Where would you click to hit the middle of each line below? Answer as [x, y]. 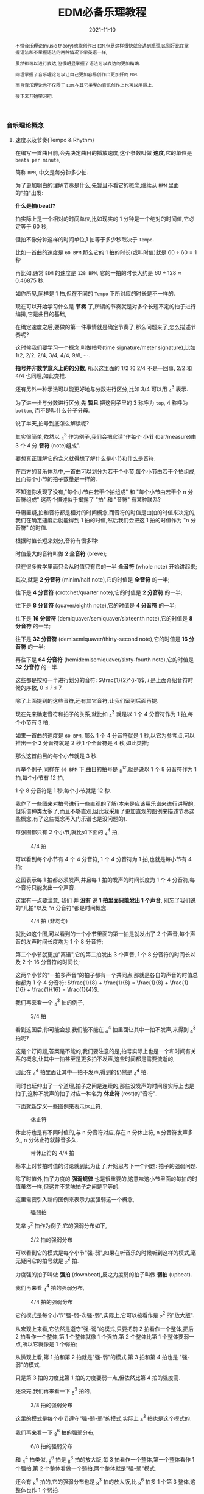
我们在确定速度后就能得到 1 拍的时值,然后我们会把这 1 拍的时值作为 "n [102, 520]
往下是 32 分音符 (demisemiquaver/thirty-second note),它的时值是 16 [101, 639]
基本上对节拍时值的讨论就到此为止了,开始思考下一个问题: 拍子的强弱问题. [106, 1166]
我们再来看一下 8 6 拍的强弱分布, [55, 1432]
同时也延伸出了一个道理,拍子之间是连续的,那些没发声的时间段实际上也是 [105, 1086]
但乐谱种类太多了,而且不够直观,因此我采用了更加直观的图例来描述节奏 [102, 811]
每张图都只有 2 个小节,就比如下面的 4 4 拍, [67, 832]
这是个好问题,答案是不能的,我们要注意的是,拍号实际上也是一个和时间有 [103, 1051]
